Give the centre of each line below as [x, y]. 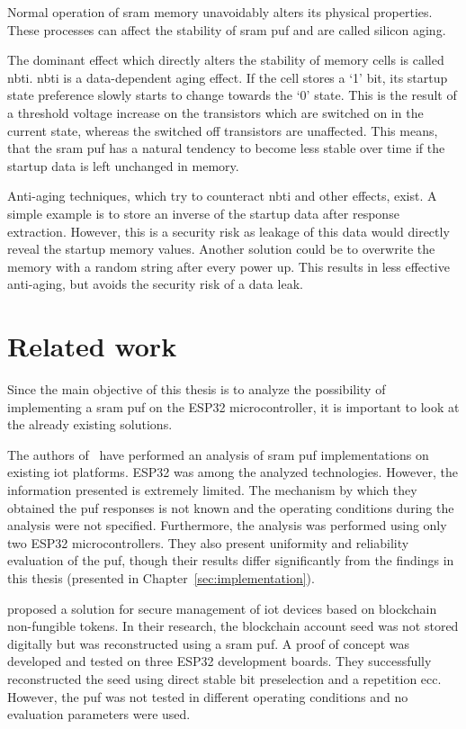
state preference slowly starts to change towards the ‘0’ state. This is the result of [232, 95]
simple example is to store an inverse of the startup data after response [203, 213]
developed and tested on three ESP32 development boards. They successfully [220, 661]
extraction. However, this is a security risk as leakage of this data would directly [229, 231]
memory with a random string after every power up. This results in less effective [229, 266]
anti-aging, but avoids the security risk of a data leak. [155, 284]
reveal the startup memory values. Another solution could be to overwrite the [221, 249]
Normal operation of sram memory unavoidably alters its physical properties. [220, 12]
